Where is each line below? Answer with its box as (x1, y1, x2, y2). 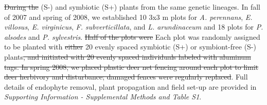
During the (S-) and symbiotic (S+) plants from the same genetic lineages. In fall (4, 2, 260, 12)
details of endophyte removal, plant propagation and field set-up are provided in (4, 81, 257, 92)
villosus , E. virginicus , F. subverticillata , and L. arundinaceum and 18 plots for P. (4, 21, 263, 32)
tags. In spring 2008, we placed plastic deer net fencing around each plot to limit (4, 61, 259, 72)
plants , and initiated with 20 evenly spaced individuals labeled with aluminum (4, 51, 251, 62)
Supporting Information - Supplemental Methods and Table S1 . (4, 91, 202, 102)
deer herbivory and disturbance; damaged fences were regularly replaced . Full (4, 71, 248, 82)
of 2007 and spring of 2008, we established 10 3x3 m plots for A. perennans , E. (4, 11, 253, 22)
